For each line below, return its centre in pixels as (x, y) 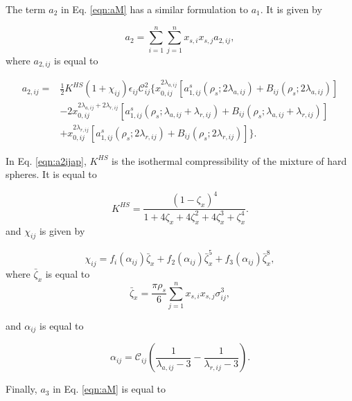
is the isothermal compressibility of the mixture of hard (229, 160)
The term (26, 9)
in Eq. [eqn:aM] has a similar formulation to (155, 9)
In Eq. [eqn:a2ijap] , (46, 160)
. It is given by (291, 9)
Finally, (21, 389)
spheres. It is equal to (51, 174)
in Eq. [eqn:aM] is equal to (109, 389)
